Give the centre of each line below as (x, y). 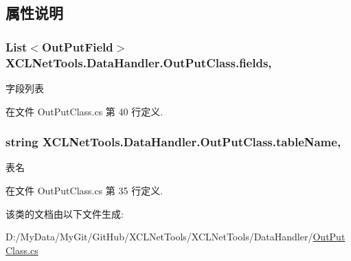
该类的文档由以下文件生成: (65, 213)
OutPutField (77, 46)
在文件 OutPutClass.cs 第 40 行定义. (84, 111)
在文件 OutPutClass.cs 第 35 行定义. (84, 190)
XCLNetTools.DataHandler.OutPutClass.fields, (139, 62)
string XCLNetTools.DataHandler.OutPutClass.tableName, (173, 142)
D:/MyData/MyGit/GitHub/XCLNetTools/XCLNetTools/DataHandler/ (159, 237)
